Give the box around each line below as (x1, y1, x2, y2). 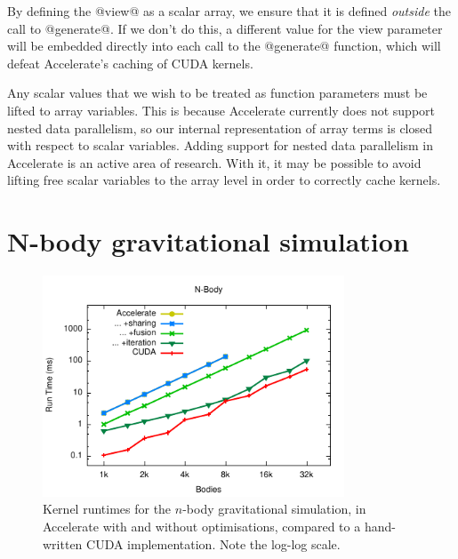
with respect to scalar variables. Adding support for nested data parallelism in (7, 136, 434, 155)
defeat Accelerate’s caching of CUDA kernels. (7, 53, 253, 72)
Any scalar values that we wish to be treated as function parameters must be (7, 84, 428, 102)
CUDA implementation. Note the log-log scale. (86, 534, 341, 553)
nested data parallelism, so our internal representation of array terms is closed (7, 118, 433, 137)
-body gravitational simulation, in (182, 499, 366, 518)
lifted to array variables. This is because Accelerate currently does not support (7, 100, 435, 119)
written (43, 534, 83, 553)
